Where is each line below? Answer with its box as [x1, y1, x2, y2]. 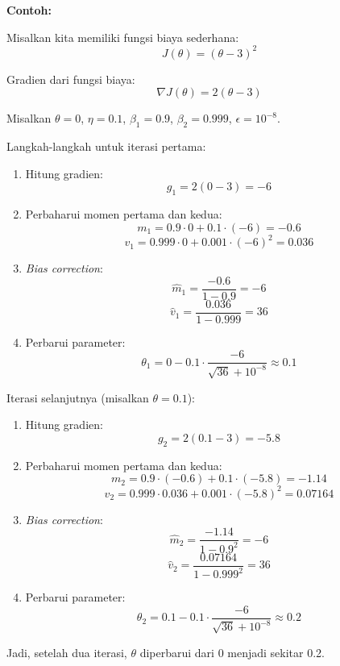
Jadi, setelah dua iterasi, [6, 643, 127, 660]
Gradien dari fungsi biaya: [6, 70, 135, 87]
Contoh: [6, 2, 52, 18]
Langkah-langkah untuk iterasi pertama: [6, 138, 206, 155]
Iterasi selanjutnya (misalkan [6, 389, 149, 406]
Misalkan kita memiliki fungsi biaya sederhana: [6, 28, 239, 45]
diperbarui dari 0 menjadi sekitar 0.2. [139, 643, 325, 660]
